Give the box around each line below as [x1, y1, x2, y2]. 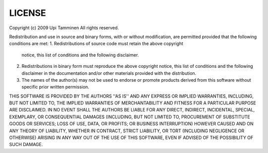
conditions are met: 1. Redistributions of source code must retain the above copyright [9, 41, 184, 47]
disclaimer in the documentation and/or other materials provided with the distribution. [21, 70, 197, 76]
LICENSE [9, 7, 47, 18]
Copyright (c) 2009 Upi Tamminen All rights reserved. [9, 25, 119, 31]
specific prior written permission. [21, 84, 89, 90]
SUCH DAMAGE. [9, 142, 43, 148]
